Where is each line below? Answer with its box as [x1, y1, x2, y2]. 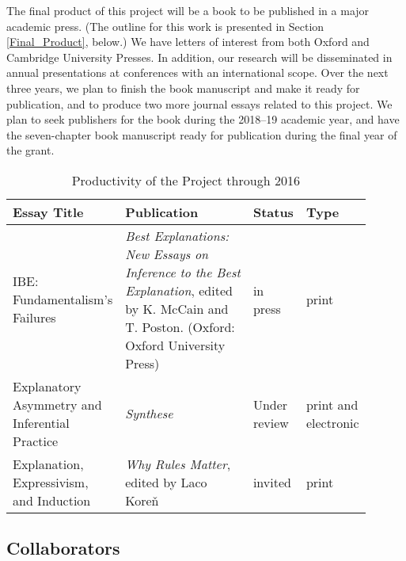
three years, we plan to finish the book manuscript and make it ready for [6, 79, 360, 96]
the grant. [6, 142, 55, 158]
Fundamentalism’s [13, 290, 113, 309]
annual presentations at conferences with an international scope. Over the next [6, 64, 389, 81]
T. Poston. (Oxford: [125, 317, 235, 336]
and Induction [13, 490, 91, 509]
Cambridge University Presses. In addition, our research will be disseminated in [6, 48, 393, 65]
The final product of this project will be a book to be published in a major [6, 2, 370, 18]
